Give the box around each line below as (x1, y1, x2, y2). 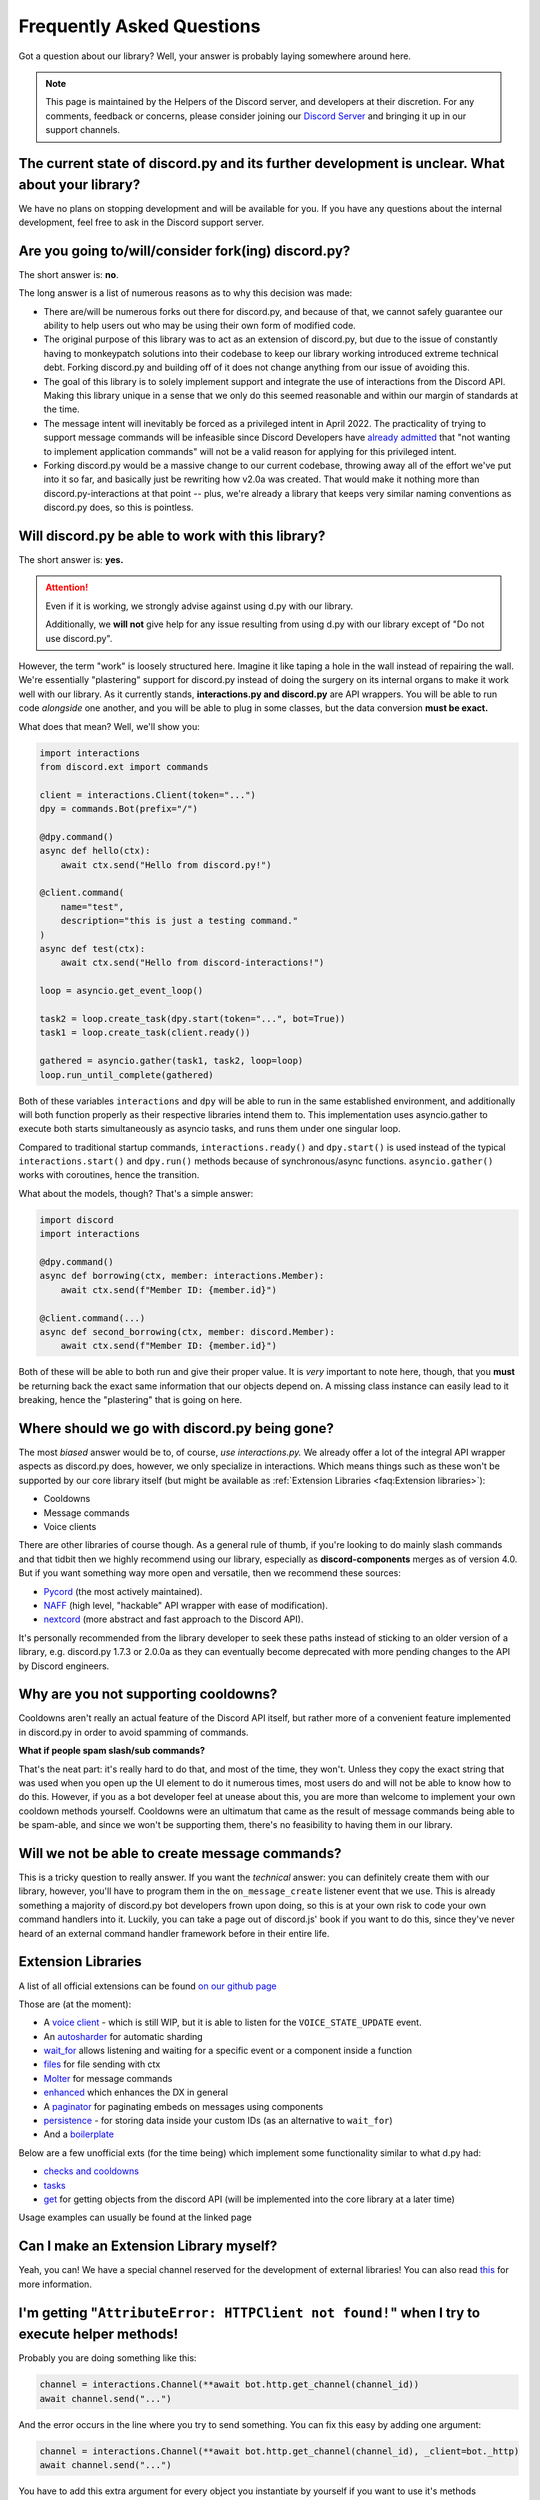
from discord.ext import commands (39, 761, 209, 772)
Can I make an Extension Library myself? (18, 2238, 278, 2255)
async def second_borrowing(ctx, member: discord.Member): (39, 1326, 335, 1337)
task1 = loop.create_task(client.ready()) (39, 1027, 251, 1039)
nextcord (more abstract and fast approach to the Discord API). (43, 1613, 304, 1625)
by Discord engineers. (18, 1660, 110, 1672)
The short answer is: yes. (18, 554, 124, 566)
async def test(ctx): (39, 943, 146, 955)
